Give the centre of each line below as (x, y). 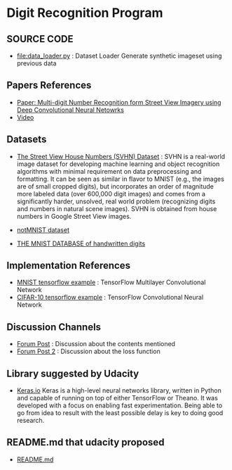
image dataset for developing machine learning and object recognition (118, 164)
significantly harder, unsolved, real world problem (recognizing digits (116, 201)
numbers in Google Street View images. (74, 216)
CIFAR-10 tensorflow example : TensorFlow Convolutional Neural (110, 298)
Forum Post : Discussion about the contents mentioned (96, 344)
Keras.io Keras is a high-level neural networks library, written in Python (119, 390)
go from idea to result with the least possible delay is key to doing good (120, 413)
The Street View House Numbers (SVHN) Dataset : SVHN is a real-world (121, 156)
